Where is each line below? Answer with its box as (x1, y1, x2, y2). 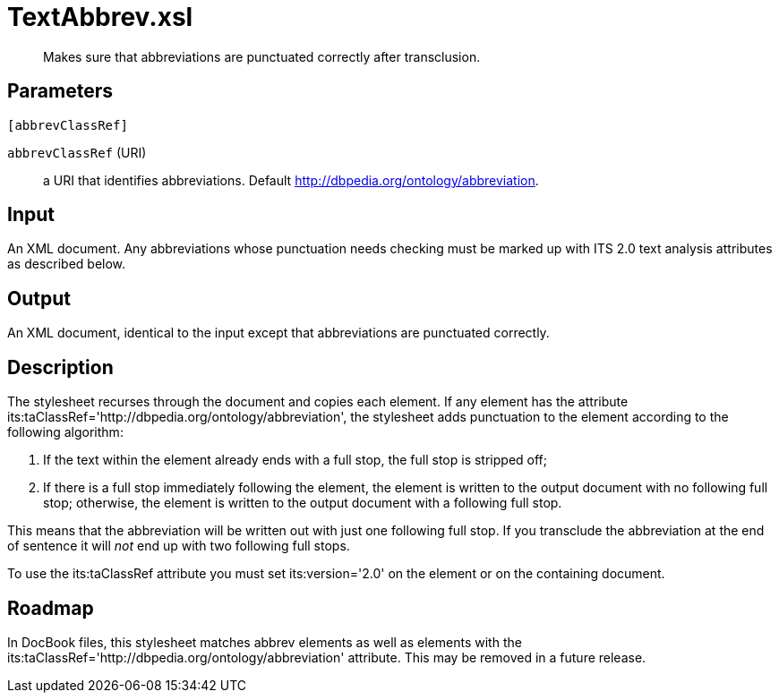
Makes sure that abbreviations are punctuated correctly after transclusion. (43, 48, 481, 64)
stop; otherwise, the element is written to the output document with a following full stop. (43, 495, 562, 511)
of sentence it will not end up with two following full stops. (7, 538, 350, 554)
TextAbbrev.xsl (7, 2, 193, 32)
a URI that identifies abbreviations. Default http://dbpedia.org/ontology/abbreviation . (43, 172, 539, 188)
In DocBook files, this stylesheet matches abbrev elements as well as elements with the (7, 634, 522, 650)
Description (7, 355, 114, 379)
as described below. (7, 256, 126, 272)
